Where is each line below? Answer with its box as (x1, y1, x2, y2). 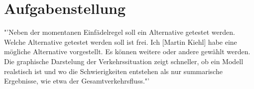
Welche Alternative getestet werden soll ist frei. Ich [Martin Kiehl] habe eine (4, 36, 237, 47)
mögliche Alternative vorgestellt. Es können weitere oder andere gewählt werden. (4, 46, 251, 57)
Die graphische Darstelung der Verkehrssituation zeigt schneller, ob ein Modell (4, 56, 244, 66)
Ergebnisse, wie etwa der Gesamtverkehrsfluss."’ (4, 76, 149, 86)
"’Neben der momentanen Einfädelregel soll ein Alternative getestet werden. (4, 27, 235, 37)
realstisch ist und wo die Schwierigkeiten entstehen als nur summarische (4, 66, 223, 76)
